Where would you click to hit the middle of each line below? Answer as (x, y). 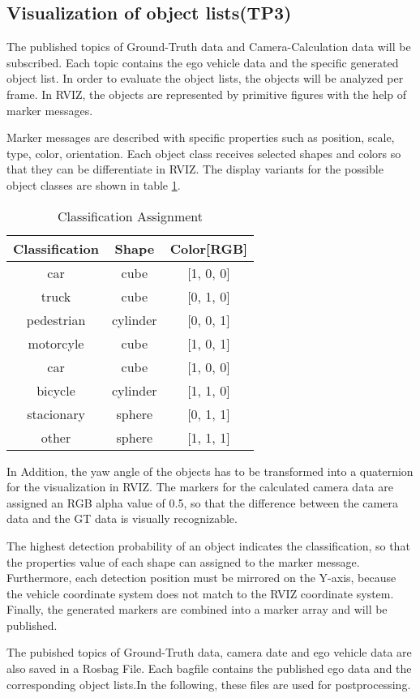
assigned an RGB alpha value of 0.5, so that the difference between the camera (202, 502)
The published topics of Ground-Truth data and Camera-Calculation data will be (209, 47)
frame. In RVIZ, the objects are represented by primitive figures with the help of (206, 94)
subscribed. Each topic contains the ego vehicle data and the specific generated (203, 62)
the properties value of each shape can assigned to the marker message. (183, 561)
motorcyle (56, 343)
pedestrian (56, 319)
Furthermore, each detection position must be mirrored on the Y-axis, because (201, 578)
